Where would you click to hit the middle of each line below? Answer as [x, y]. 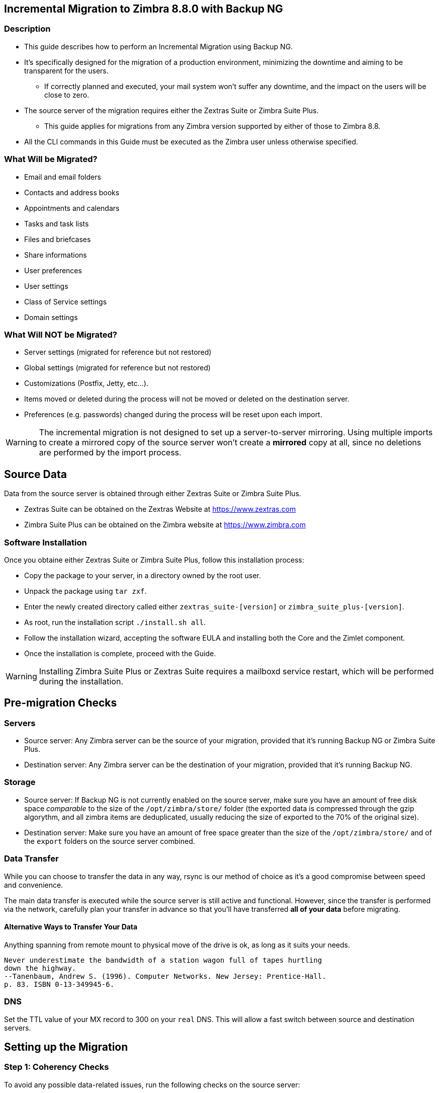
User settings [46, 286]
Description [27, 29]
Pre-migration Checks [61, 703]
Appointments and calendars [72, 208]
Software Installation [46, 542]
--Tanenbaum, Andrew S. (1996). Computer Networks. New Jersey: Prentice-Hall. [165, 976]
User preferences [53, 270]
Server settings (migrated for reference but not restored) [118, 352]
